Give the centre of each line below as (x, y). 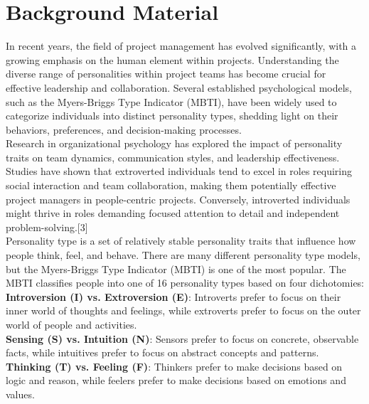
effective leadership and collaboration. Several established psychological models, (179, 87)
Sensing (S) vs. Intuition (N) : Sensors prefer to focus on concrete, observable (182, 338)
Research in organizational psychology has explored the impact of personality (174, 143)
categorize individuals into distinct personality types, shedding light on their (172, 116)
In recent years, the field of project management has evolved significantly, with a (181, 46)
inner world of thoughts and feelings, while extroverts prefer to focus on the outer (183, 310)
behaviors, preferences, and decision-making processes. (124, 129)
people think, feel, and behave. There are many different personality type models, (183, 255)
